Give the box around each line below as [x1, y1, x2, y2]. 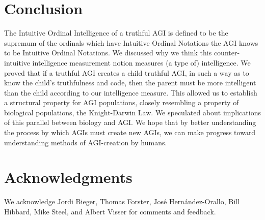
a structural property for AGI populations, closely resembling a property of [4, 97, 239, 108]
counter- [214, 47, 240, 58]
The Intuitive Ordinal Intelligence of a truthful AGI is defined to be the [4, 27, 228, 38]
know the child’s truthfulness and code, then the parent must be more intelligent [4, 77, 256, 88]
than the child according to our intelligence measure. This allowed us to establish [4, 87, 257, 98]
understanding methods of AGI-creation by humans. [4, 137, 167, 147]
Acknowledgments [4, 167, 132, 187]
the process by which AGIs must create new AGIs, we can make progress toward [4, 127, 256, 138]
